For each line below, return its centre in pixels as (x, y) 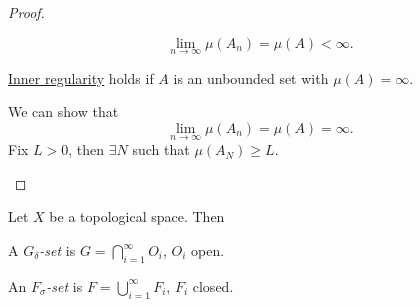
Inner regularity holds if (81, 77)
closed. (213, 285)
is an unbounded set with (251, 77)
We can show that (63, 111)
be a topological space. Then (137, 216)
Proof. (26, 12)
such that (161, 149)
